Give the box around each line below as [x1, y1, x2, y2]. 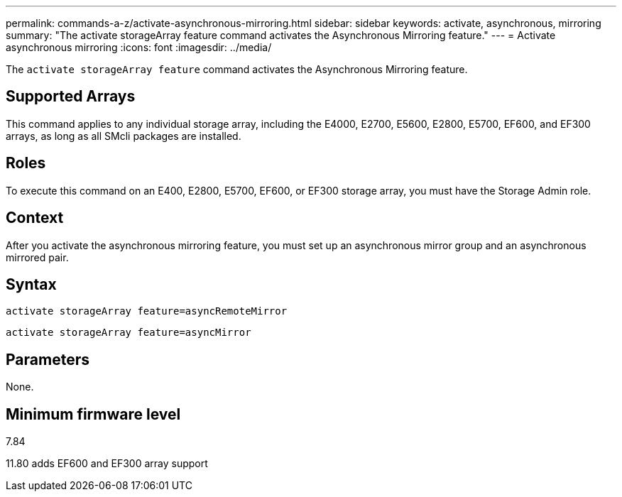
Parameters [6, 350, 89, 368]
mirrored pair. [6, 251, 69, 263]
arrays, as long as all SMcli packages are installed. [6, 129, 241, 142]
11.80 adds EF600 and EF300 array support [6, 457, 208, 470]
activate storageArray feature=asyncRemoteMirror [6, 305, 288, 317]
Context [6, 209, 64, 227]
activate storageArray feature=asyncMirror [6, 327, 251, 339]
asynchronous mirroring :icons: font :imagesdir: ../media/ [6, 41, 272, 53]
